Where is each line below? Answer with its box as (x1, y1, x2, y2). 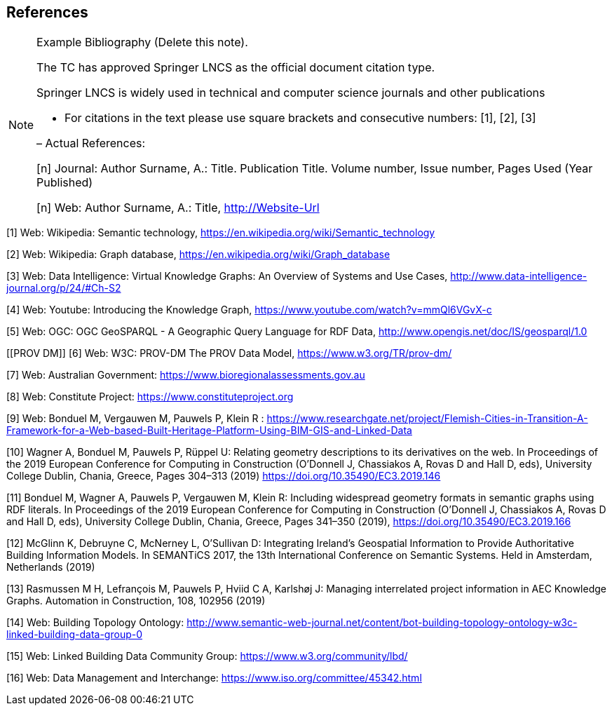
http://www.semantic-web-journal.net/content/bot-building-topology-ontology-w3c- (186, 616, 578, 629)
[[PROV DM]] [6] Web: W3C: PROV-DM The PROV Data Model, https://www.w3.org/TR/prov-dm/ (6, 347, 452, 360)
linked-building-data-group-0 (6, 628, 143, 641)
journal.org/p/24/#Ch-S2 (6, 282, 121, 294)
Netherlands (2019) (6, 561, 95, 574)
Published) (36, 175, 93, 190)
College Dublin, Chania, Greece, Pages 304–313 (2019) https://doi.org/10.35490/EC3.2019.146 (6, 470, 441, 482)
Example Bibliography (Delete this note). (36, 35, 248, 50)
